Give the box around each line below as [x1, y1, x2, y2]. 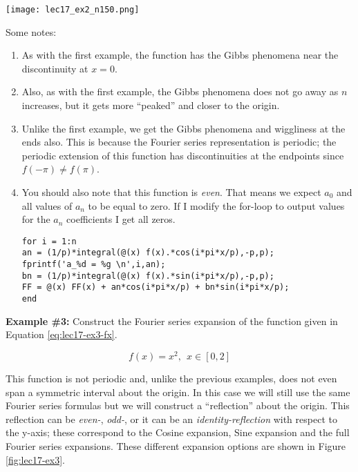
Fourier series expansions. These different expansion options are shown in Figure [6, 438, 346, 453]
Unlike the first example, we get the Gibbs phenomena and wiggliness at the [21, 121, 346, 135]
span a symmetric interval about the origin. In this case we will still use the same [6, 384, 350, 399]
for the [21, 212, 50, 226]
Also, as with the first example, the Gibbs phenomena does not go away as [21, 84, 339, 99]
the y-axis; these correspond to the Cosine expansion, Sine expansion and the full [6, 425, 350, 440]
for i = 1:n [21, 236, 77, 246]
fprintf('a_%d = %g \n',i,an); [21, 259, 166, 270]
